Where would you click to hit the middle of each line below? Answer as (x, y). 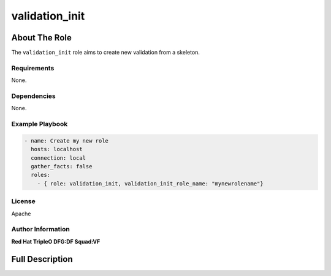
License (24, 201)
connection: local (58, 158)
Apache (21, 214)
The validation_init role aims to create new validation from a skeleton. (106, 53)
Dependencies (34, 96)
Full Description (42, 259)
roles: (41, 175)
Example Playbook (40, 124)
